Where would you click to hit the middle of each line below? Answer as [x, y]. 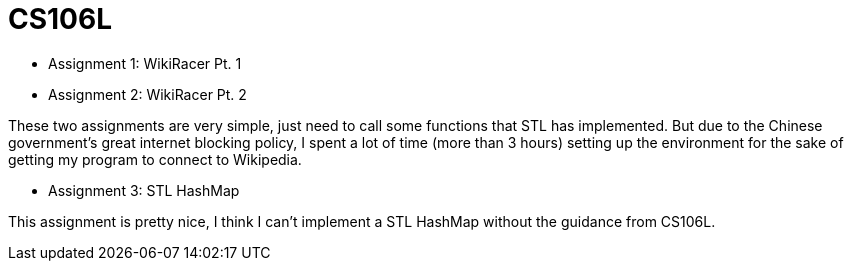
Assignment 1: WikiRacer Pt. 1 [145, 63]
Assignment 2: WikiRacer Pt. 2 [147, 94]
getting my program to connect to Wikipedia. [155, 159]
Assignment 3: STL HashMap [144, 190]
